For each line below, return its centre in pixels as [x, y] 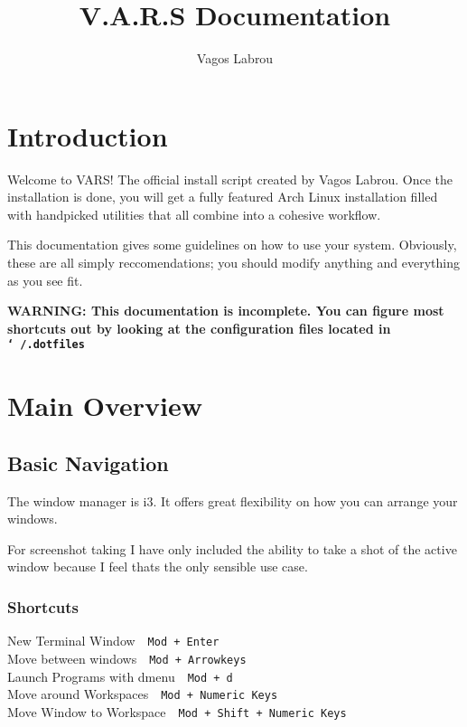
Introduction [88, 135]
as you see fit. [45, 280]
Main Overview [105, 406]
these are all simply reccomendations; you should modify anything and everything [233, 263]
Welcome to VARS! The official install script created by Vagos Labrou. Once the [230, 179]
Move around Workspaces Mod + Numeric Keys [143, 694]
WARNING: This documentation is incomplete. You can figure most [226, 311]
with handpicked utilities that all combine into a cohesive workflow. [194, 214]
